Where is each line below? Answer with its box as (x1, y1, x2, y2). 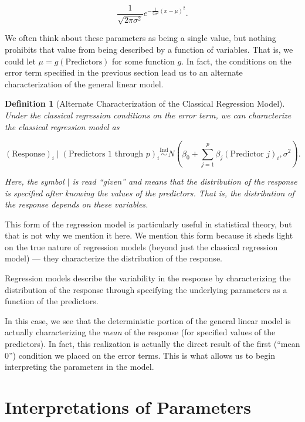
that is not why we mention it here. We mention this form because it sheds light (5, 229, 293, 241)
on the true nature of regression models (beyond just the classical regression (5, 240, 278, 253)
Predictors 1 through (68, 149, 144, 158)
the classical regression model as (5, 120, 120, 132)
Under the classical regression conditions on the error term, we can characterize (5, 109, 292, 121)
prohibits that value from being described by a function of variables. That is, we (5, 43, 293, 56)
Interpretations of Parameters (5, 395, 251, 419)
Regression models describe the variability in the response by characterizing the (5, 272, 291, 284)
